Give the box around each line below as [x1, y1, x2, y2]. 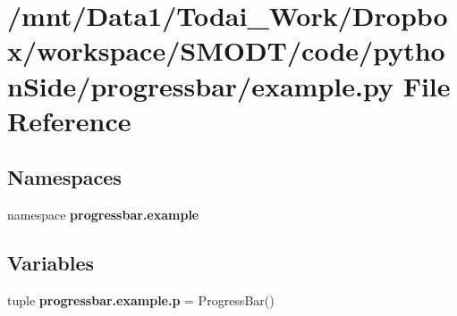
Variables [7, 249, 95, 277]
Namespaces [7, 163, 122, 191]
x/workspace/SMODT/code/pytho [7, 32, 445, 69]
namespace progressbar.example [7, 205, 199, 224]
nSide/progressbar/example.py [7, 67, 394, 104]
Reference [7, 102, 131, 138]
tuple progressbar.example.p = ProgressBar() [7, 290, 275, 309]
